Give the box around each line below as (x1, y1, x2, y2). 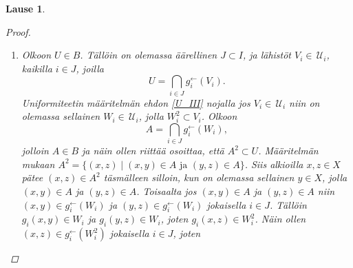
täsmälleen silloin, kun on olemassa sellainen (103, 170, 295, 185)
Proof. (6, 24, 31, 39)
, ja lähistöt (242, 48, 292, 62)
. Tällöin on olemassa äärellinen (80, 48, 217, 62)
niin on (289, 95, 320, 110)
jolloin (21, 143, 49, 158)
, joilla (76, 61, 105, 75)
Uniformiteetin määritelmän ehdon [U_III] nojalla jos (21, 95, 250, 110)
